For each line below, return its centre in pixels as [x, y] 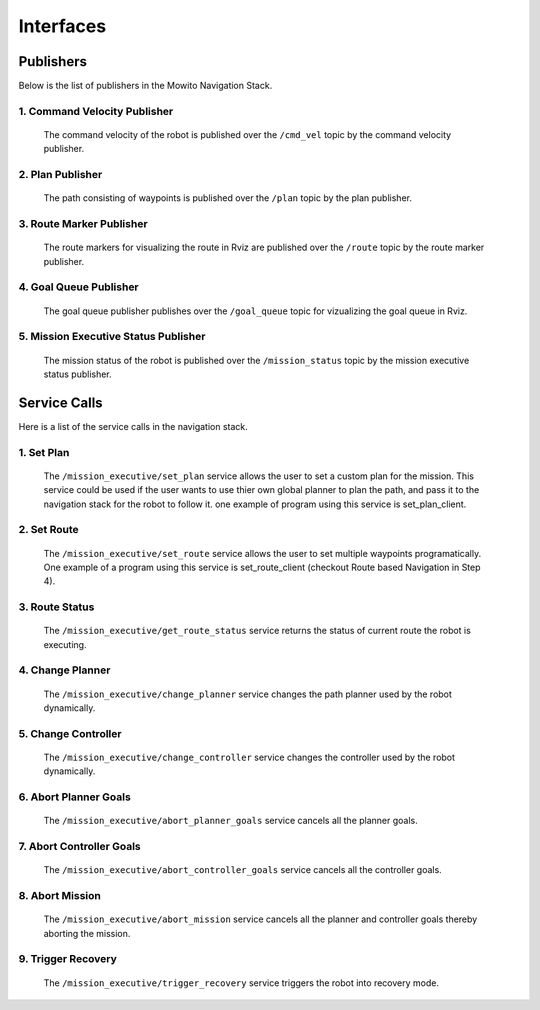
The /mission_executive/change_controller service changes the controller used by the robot [249, 757]
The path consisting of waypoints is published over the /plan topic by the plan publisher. [227, 198]
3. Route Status [56, 607]
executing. [65, 644]
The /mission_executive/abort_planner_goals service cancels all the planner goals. [231, 821]
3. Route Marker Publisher [83, 224]
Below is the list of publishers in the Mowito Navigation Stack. [145, 86]
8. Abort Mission [60, 896]
